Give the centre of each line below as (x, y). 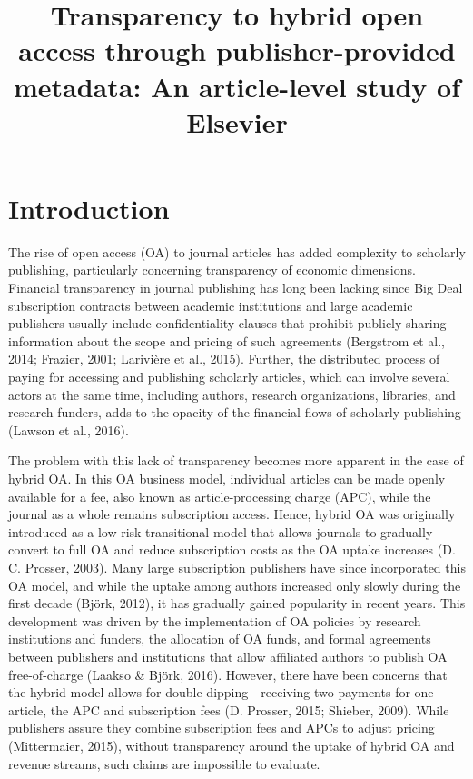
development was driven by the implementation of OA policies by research (215, 620)
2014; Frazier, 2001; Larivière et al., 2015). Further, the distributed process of (224, 359)
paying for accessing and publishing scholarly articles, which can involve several (229, 377)
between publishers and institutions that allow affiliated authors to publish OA (228, 656)
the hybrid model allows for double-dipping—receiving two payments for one (221, 692)
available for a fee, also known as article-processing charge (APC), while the (220, 496)
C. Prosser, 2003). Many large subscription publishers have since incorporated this (237, 567)
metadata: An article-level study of (237, 86)
